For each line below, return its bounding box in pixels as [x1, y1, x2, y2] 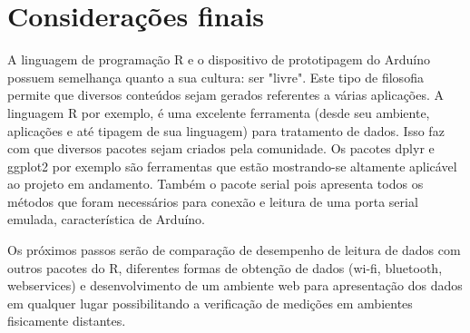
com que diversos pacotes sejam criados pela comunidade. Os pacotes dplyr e [7, 139, 435, 158]
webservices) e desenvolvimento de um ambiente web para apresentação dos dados [7, 276, 463, 295]
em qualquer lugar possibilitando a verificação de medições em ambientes [7, 293, 413, 312]
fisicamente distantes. [7, 311, 126, 330]
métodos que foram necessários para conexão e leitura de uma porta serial [7, 191, 418, 211]
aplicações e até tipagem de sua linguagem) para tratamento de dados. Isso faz [7, 121, 445, 140]
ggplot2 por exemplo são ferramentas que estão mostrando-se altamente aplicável [7, 156, 457, 175]
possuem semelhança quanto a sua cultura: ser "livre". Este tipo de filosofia [7, 67, 424, 86]
